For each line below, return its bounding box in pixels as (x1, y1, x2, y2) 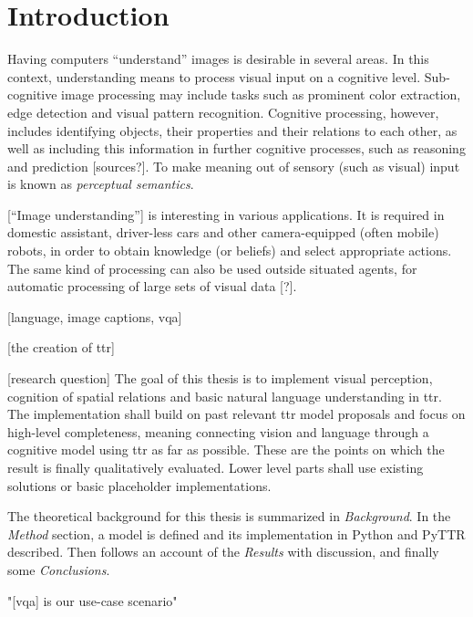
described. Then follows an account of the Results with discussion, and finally (7, 542, 439, 561)
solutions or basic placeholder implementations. (7, 476, 272, 495)
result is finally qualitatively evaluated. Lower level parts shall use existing (7, 458, 424, 476)
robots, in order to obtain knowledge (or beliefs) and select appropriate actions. (7, 241, 452, 260)
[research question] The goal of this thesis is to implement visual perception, (7, 369, 433, 388)
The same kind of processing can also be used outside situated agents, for (7, 258, 417, 277)
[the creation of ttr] (7, 338, 115, 357)
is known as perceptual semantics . (7, 174, 194, 193)
